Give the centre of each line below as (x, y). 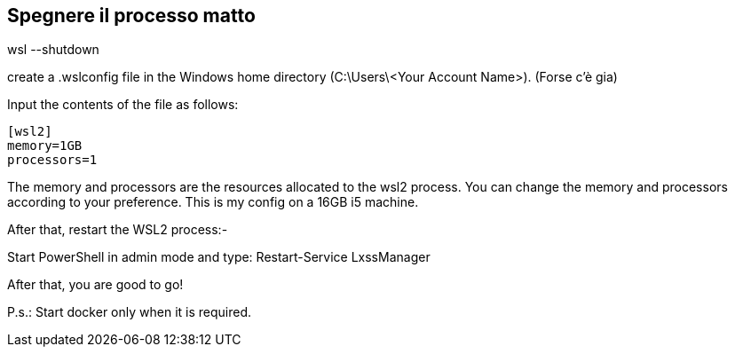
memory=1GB (45, 146)
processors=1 (52, 160)
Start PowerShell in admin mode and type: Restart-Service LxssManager (219, 257)
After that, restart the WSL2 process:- (118, 230)
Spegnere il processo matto (131, 16)
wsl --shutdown (53, 50)
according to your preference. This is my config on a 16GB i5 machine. (213, 202)
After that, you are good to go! (95, 285)
